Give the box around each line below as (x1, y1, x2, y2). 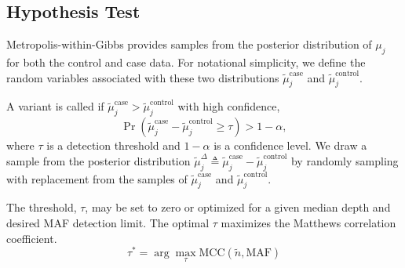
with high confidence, (177, 98, 280, 114)
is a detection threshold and (46, 137, 181, 154)
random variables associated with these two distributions (6, 69, 279, 85)
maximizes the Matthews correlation (221, 214, 396, 230)
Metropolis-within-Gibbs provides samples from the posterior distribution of (6, 36, 372, 53)
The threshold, (6, 199, 77, 215)
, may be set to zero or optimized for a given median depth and (85, 199, 391, 215)
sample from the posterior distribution (6, 152, 191, 168)
